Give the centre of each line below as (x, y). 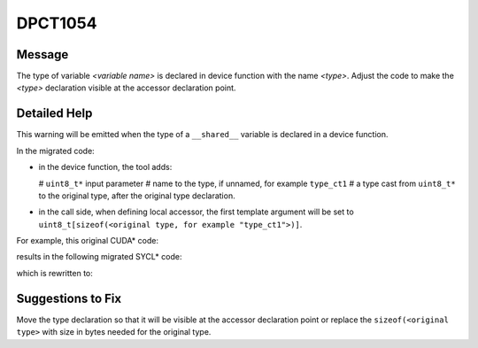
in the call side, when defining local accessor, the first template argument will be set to (196, 212)
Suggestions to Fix (69, 298)
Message (42, 54)
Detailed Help (54, 114)
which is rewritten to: (54, 273)
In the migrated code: (55, 151)
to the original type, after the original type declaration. (137, 196)
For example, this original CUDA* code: (88, 241)
